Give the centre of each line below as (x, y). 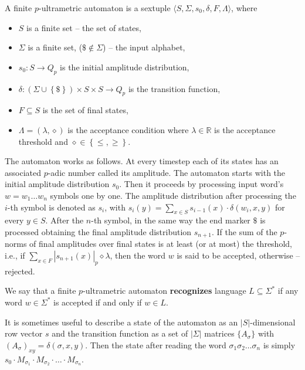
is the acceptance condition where (128, 129)
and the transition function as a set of (120, 333)
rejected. (20, 271)
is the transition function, (174, 88)
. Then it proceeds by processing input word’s (201, 184)
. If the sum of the (244, 231)
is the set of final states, (85, 110)
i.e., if (15, 255)
